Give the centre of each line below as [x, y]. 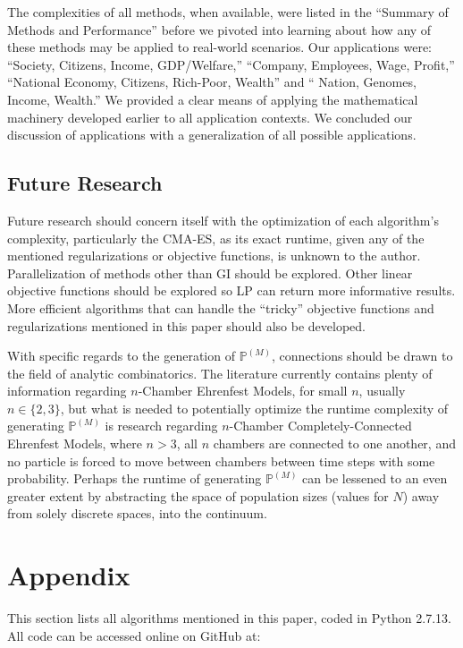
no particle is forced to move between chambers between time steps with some [221, 460]
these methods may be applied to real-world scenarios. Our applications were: [220, 47]
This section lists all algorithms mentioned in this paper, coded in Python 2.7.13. [229, 618]
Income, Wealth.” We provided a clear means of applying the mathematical [213, 99]
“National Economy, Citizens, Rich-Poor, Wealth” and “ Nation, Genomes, [212, 82]
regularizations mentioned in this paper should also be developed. [187, 325]
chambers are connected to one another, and [334, 443]
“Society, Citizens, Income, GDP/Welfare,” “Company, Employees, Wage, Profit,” [231, 64]
